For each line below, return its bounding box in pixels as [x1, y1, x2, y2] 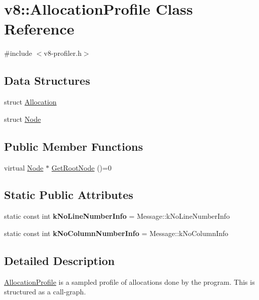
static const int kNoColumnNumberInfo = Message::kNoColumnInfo [4, 227, 229, 238]
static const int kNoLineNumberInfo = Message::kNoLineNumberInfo [4, 211, 230, 221]
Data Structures [4, 73, 90, 88]
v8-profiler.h [44, 48, 82, 58]
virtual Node [4, 162, 44, 173]
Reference [4, 18, 75, 39]
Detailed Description [4, 252, 115, 268]
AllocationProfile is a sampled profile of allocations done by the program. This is [4, 276, 255, 287]
